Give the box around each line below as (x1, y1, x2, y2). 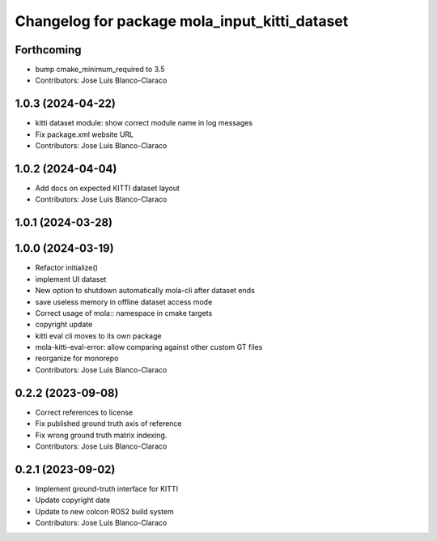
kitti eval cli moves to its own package (35, 330, 162, 340)
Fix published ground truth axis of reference (35, 419, 182, 428)
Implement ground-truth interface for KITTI (35, 483, 178, 493)
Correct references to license (35, 407, 134, 417)
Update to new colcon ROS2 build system (35, 506, 174, 516)
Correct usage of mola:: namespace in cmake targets (35, 308, 213, 317)
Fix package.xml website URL (35, 130, 134, 139)
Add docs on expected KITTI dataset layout (35, 183, 180, 194)
